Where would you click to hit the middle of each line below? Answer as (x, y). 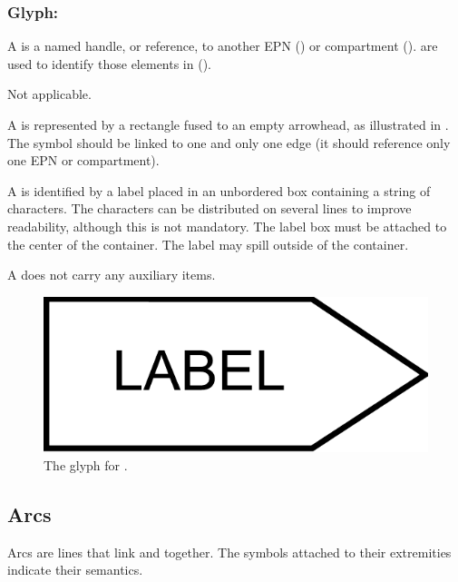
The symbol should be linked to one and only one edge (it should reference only (229, 142)
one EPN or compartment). (83, 160)
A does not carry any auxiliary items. (112, 275)
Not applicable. (49, 94)
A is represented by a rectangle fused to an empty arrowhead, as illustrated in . (228, 124)
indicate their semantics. (75, 570)
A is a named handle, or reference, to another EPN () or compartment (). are (223, 46)
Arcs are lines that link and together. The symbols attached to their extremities (229, 552)
